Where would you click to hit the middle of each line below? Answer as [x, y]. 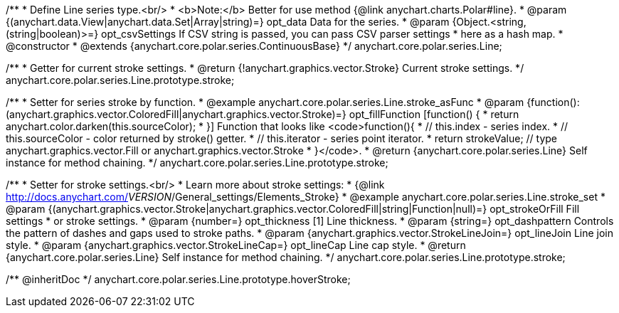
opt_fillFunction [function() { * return [434, 114]
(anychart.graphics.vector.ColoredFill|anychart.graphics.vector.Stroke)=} [176, 114]
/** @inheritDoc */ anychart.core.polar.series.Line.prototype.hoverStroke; [178, 279]
